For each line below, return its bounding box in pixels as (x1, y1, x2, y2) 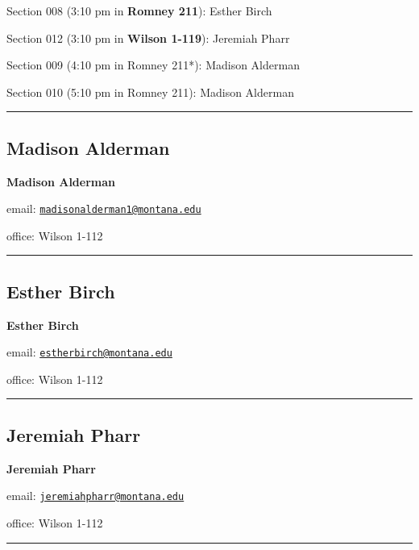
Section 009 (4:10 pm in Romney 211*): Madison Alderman (6, 56, 300, 73)
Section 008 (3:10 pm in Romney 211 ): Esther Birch (6, 2, 272, 19)
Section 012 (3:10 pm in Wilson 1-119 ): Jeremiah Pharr (6, 29, 290, 46)
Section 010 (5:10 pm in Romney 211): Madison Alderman (6, 83, 294, 100)
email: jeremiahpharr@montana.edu (6, 487, 185, 504)
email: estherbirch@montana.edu (6, 344, 172, 360)
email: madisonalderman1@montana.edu (6, 200, 201, 217)
